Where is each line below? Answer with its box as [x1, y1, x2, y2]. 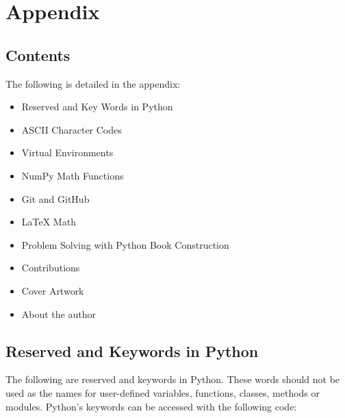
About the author [21, 306, 96, 321]
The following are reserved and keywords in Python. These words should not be [5, 372, 340, 386]
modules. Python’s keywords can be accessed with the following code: [5, 399, 297, 413]
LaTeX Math [21, 214, 76, 229]
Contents [5, 44, 71, 65]
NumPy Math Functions [21, 168, 124, 182]
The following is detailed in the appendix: [5, 76, 181, 90]
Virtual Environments [21, 145, 114, 160]
